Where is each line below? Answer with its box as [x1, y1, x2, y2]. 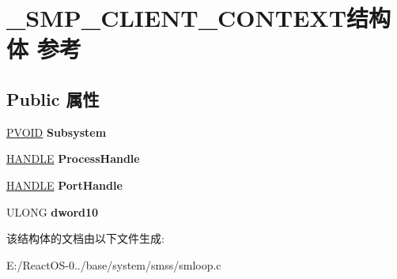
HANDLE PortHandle [6, 176, 123, 193]
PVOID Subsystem [6, 123, 107, 140]
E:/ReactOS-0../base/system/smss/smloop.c [6, 256, 221, 273]
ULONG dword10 [6, 203, 99, 220]
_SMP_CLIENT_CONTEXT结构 [6, 2, 391, 34]
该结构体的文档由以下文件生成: [6, 230, 164, 247]
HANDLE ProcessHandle [6, 150, 140, 167]
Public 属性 [6, 86, 100, 111]
